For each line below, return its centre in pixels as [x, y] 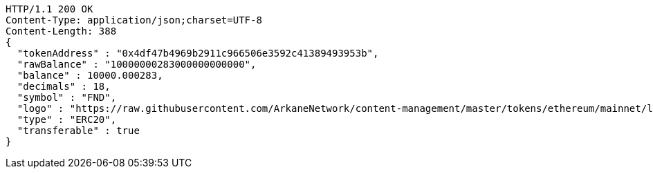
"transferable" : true [78, 130]
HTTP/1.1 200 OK [49, 9]
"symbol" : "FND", [67, 97]
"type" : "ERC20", [67, 119]
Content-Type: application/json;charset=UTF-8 [134, 20]
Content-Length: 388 [61, 31]
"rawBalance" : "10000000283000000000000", [137, 64]
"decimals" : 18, [64, 86]
